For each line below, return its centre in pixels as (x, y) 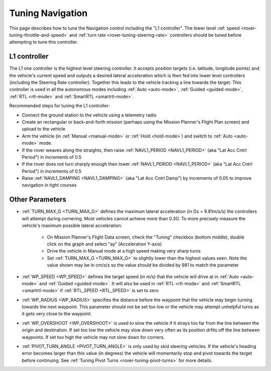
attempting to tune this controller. (44, 42)
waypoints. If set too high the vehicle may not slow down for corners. (93, 337)
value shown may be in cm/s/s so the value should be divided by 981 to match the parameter (143, 265)
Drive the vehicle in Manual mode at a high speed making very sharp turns (124, 251)
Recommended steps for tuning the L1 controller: (59, 106)
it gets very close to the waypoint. (57, 314)
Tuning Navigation (48, 13)
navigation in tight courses (49, 185)
